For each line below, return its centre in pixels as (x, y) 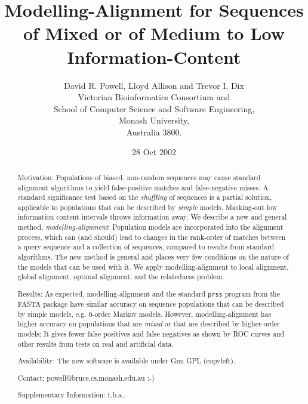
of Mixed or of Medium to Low (154, 33)
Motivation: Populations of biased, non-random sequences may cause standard (139, 177)
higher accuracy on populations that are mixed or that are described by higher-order (149, 324)
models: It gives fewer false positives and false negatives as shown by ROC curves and (151, 334)
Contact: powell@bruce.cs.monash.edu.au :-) (86, 377)
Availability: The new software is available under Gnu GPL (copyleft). (127, 361)
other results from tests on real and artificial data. (96, 343)
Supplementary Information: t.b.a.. (72, 395)
